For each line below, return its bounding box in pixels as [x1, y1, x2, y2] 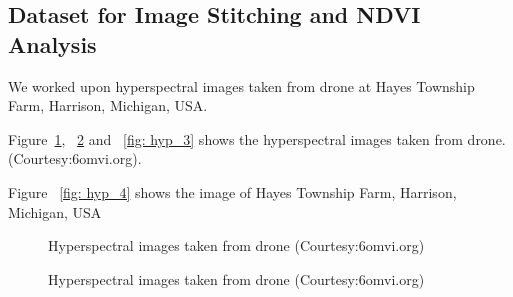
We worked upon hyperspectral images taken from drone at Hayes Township [8, 75, 475, 96]
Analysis [8, 28, 97, 59]
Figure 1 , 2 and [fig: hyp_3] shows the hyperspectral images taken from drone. [8, 128, 506, 149]
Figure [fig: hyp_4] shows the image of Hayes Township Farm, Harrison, [8, 181, 457, 202]
